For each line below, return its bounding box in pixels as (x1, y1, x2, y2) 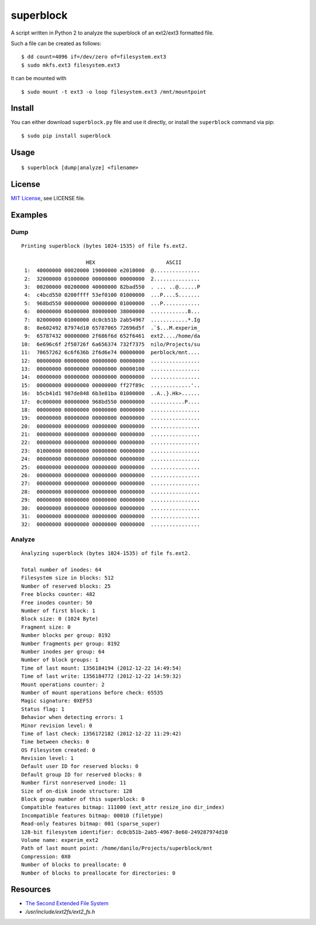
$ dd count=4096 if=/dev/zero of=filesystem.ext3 (21, 53, 167, 60)
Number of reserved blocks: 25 (21, 583, 111, 590)
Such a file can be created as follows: (11, 40, 102, 47)
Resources (11, 885, 51, 895)
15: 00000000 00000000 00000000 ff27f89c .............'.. (21, 382, 200, 389)
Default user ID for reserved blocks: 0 (21, 763, 139, 770)
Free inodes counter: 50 (21, 599, 92, 606)
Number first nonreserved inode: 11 (21, 779, 126, 786)
